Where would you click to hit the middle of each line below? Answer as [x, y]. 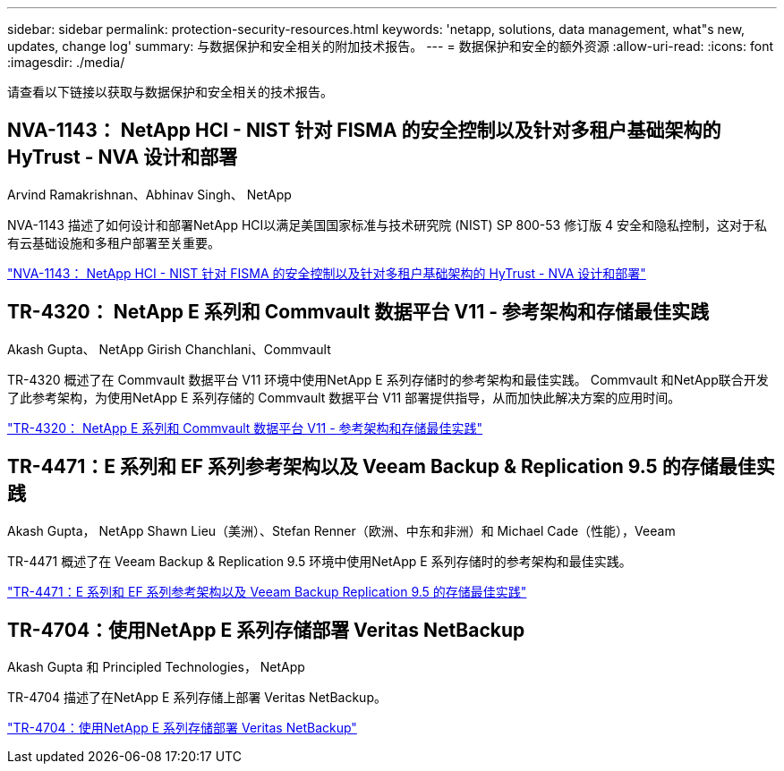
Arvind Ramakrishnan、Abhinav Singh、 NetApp [149, 194]
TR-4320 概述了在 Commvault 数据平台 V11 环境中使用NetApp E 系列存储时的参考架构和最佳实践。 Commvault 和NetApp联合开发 [388, 379]
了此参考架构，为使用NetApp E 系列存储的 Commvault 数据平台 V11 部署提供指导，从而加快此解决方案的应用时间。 [344, 397]
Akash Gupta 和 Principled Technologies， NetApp [156, 667]
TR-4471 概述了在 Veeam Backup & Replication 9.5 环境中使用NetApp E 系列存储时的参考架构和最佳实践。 [320, 561]
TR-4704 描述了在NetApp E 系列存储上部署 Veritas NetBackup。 [197, 698]
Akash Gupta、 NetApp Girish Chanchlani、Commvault [169, 349]
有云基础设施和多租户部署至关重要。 [114, 242]
